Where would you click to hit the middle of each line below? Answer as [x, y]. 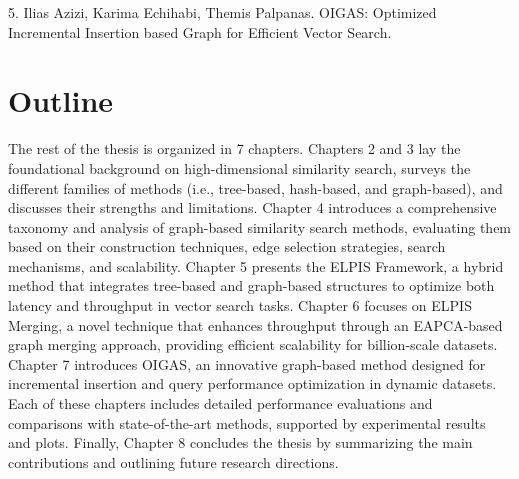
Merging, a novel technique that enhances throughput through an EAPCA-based [255, 324]
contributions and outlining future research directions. [173, 461]
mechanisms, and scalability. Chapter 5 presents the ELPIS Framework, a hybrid [256, 265]
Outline [61, 100]
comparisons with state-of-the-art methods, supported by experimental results [247, 422]
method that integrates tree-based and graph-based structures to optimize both [251, 285]
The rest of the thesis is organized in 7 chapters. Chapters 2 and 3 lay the [234, 148]
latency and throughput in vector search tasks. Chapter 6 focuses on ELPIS [240, 305]
